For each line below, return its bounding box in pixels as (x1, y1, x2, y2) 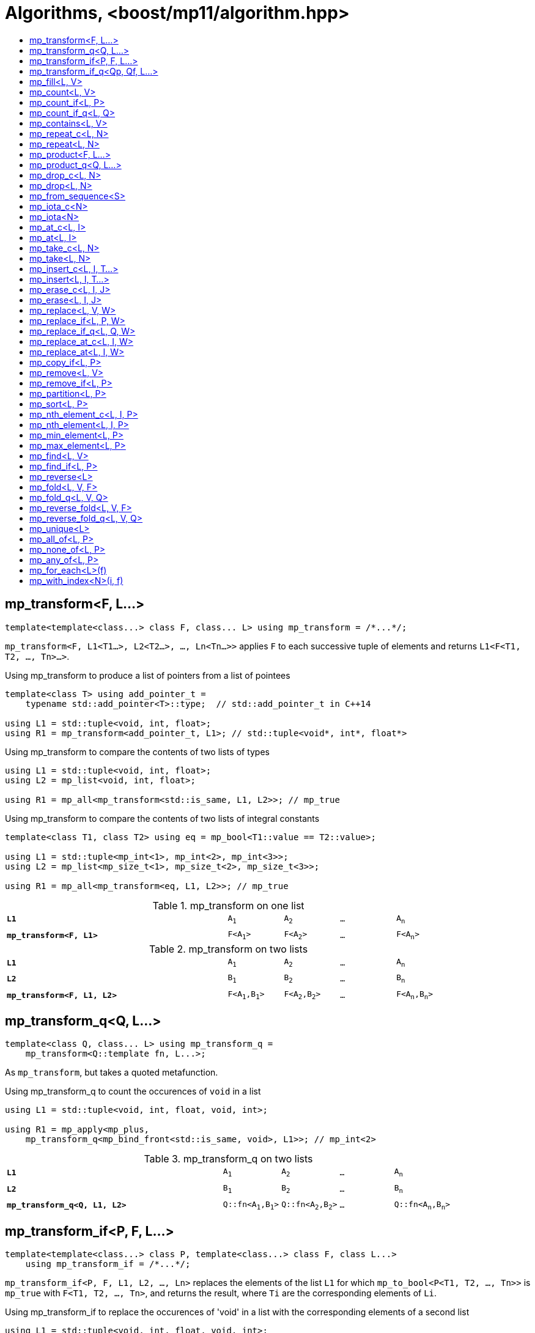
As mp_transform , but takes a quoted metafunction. (5, 1067, 218, 1078)
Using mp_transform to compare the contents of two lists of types (5, 746, 270, 757)
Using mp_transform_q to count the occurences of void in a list (5, 1086, 261, 1097)
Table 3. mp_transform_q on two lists (144, 1153, 313, 1165)
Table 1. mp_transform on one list (152, 899, 304, 912)
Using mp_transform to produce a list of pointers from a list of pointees (5, 670, 290, 681)
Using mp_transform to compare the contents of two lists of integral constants (5, 813, 320, 824)
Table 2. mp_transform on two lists (149, 942, 308, 955)
